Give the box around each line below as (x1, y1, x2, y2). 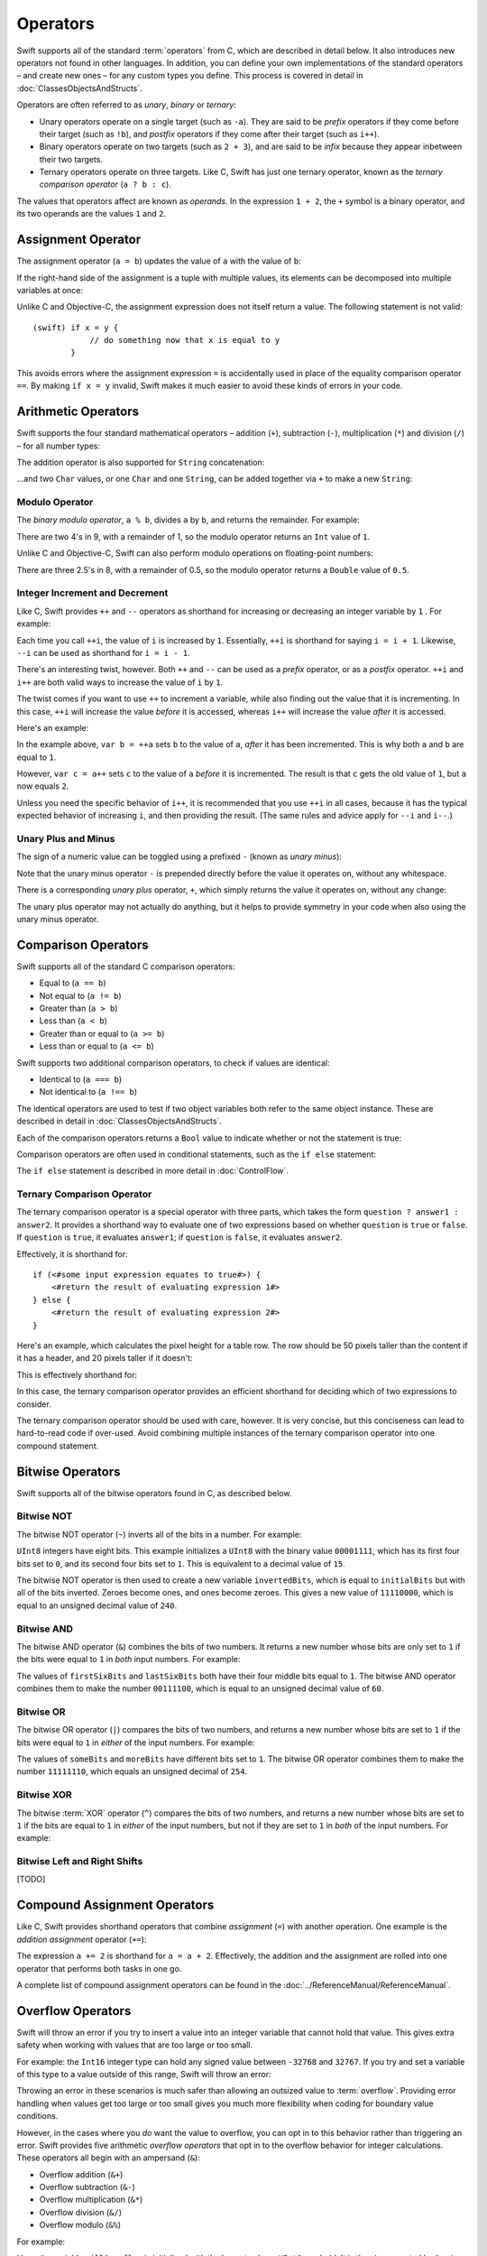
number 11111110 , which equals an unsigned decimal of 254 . (16, 1766, 248, 1777)
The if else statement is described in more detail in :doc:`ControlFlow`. (16, 1165, 289, 1177)
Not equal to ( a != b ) (39, 990, 122, 1001)
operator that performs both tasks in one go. (16, 1963, 182, 1974)
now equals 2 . (16, 781, 69, 791)
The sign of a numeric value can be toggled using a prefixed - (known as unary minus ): (16, 851, 343, 862)
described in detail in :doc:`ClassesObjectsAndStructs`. (16, 1115, 223, 1127)
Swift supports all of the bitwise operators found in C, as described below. (16, 1487, 292, 1498)
